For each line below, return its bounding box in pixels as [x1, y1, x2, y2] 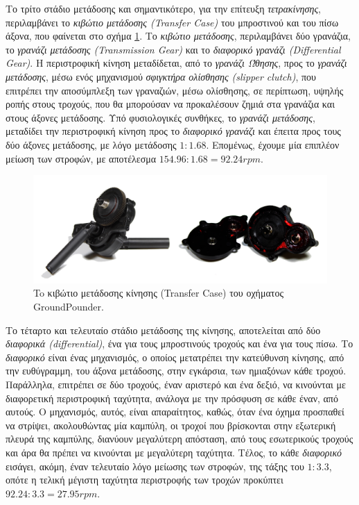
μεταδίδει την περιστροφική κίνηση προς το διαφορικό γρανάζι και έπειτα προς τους [6, 124, 341, 138]
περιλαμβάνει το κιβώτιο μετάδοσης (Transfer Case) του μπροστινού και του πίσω [6, 15, 339, 29]
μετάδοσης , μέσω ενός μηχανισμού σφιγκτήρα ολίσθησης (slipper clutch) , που [6, 69, 316, 83]
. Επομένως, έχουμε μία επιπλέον [206, 137, 340, 151]
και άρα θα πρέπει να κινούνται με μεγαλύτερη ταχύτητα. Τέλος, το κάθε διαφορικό [6, 445, 342, 459]
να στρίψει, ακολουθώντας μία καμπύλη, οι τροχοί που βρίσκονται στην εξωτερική [6, 417, 336, 432]
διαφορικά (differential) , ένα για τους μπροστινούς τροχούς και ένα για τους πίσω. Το [6, 336, 353, 351]
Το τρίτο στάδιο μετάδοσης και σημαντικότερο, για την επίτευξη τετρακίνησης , [6, 1, 321, 15]
